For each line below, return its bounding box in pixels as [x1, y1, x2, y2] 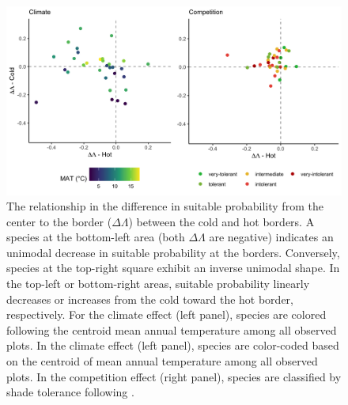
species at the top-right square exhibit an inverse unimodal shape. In [6, 259, 340, 276]
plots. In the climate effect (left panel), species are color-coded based [6, 337, 339, 354]
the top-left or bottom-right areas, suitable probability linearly [6, 275, 310, 292]
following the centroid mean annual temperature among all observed [6, 321, 337, 338]
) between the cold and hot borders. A [128, 213, 315, 229]
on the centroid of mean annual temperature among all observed [6, 353, 318, 369]
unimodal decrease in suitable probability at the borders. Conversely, [6, 244, 340, 260]
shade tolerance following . [6, 384, 134, 400]
